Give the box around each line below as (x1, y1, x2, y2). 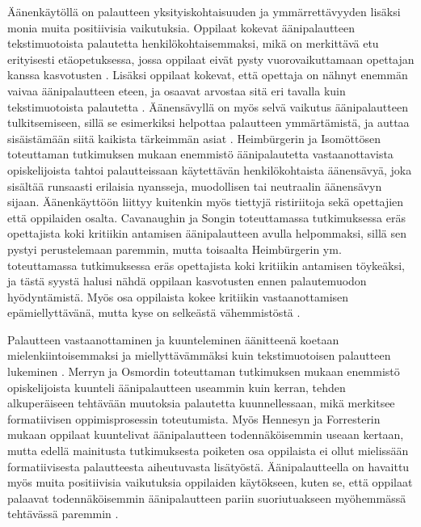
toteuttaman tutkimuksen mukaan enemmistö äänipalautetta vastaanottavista (7, 145, 394, 162)
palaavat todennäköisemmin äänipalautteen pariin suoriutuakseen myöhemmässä (7, 489, 406, 506)
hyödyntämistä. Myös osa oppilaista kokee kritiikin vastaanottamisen (7, 288, 349, 305)
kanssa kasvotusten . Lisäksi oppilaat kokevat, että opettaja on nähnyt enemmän (7, 66, 408, 83)
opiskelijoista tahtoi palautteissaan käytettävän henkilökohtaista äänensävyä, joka (7, 161, 412, 178)
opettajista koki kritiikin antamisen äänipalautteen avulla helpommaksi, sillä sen (7, 225, 406, 242)
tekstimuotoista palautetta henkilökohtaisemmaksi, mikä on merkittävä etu (7, 35, 379, 52)
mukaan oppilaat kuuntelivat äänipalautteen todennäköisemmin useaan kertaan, (7, 426, 404, 443)
